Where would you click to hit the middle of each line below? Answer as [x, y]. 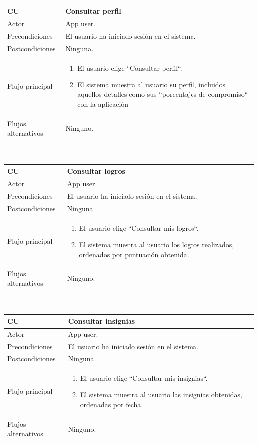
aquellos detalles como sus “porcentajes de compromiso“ [163, 94]
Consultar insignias [102, 321]
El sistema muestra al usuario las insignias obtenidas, [161, 395]
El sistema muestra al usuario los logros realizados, [157, 244]
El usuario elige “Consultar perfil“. [130, 67]
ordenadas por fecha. [112, 404]
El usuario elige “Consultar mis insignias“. [144, 378]
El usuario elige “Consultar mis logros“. [139, 227]
